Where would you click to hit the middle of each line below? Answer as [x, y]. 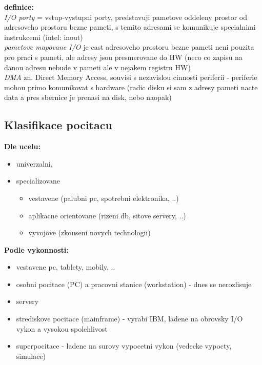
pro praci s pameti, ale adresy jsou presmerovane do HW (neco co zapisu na [123, 57]
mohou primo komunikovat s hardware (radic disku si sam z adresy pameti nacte [131, 87]
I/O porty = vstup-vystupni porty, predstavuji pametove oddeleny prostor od [126, 17]
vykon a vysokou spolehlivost [62, 328]
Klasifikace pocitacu [58, 125]
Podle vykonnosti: [36, 249]
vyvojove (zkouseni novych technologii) [89, 232]
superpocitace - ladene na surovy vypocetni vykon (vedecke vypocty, [124, 346]
